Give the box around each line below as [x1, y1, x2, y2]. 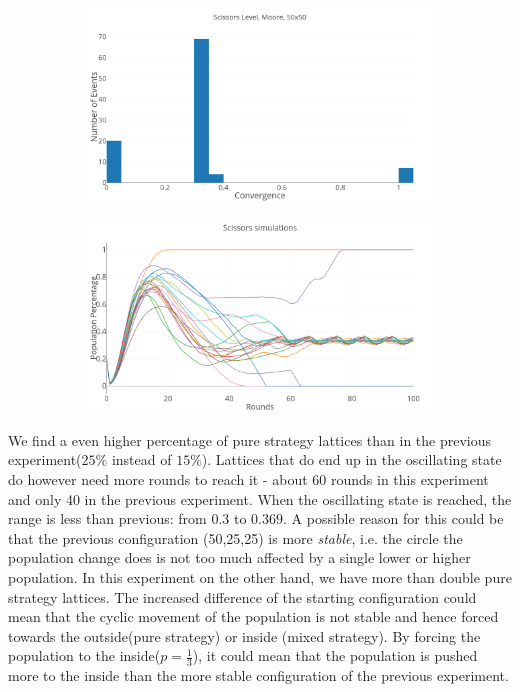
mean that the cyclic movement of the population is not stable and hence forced [8, 606, 499, 627]
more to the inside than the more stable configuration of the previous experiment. [8, 665, 509, 686]
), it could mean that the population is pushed [192, 645, 478, 666]
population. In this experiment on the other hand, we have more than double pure [8, 567, 512, 587]
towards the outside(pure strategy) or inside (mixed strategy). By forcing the [8, 625, 481, 646]
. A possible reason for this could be [283, 508, 504, 529]
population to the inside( [8, 645, 161, 666]
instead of [111, 449, 172, 470]
